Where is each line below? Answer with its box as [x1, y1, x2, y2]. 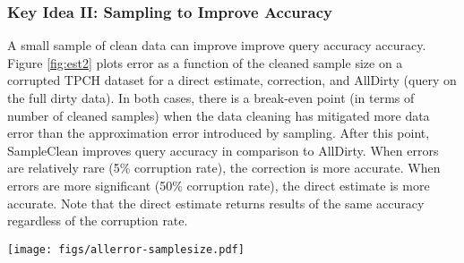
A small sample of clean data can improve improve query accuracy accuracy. [7, 36, 426, 55]
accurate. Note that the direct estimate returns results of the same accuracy [7, 193, 425, 212]
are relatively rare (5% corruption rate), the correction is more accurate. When [7, 158, 441, 177]
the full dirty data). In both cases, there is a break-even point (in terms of [7, 89, 415, 106]
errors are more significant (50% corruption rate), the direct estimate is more [7, 175, 430, 194]
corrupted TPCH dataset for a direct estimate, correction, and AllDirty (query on [7, 71, 457, 89]
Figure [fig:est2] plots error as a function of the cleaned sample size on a [7, 53, 403, 72]
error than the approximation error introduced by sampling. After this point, [7, 123, 430, 142]
